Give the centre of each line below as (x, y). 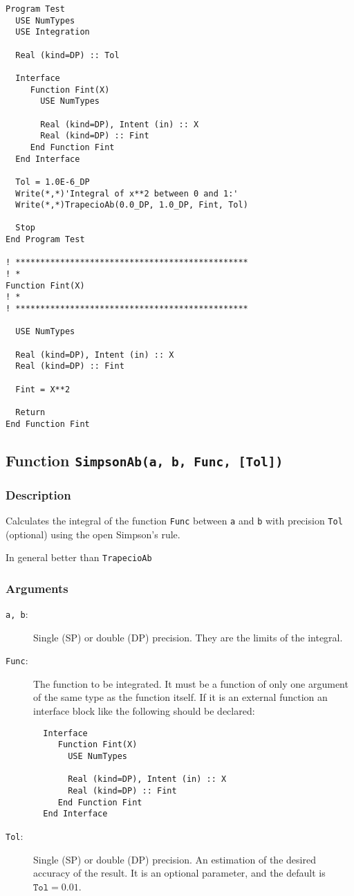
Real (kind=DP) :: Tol (67, 55)
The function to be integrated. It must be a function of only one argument (191, 683)
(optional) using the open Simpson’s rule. (93, 534)
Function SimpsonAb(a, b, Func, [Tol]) (145, 460)
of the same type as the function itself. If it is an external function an (180, 697)
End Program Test (45, 240)
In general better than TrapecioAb (79, 557)
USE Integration (53, 32)
